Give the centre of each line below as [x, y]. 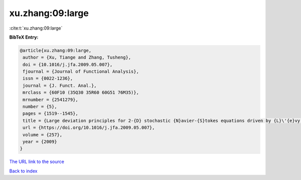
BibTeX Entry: [24, 37]
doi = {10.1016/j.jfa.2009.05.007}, [68, 64]
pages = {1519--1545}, [51, 114]
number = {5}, [40, 107]
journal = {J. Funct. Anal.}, [60, 85]
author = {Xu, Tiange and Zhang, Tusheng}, [77, 57]
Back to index [23, 171]
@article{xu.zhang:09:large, [56, 50]
